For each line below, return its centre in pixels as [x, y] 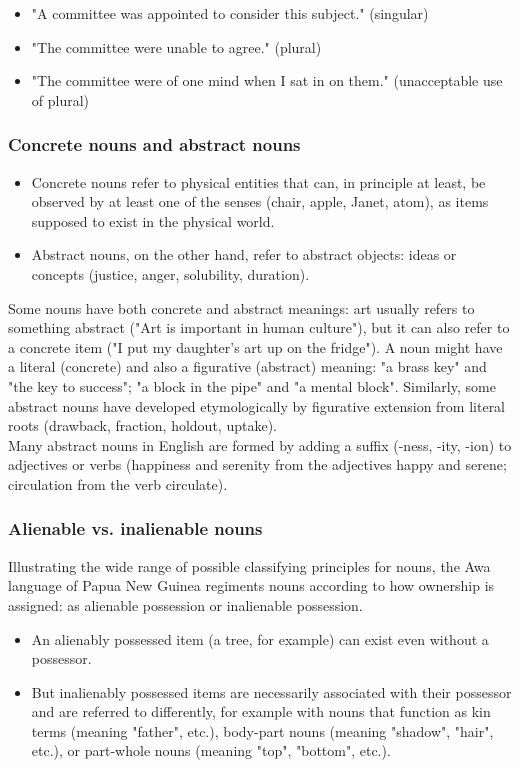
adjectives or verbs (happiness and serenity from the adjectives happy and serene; [257, 464]
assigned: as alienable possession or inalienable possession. [185, 604]
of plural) [60, 99]
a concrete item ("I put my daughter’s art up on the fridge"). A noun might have [255, 346]
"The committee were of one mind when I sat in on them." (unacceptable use [267, 80]
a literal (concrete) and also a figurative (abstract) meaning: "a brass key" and [247, 366]
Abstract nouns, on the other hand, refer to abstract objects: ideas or [244, 254]
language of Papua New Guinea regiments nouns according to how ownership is [251, 585]
